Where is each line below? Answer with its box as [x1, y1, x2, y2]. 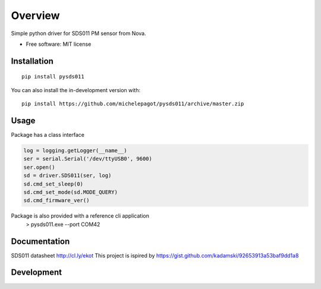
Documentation [11, 236, 70, 246]
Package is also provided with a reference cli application [11, 212, 150, 219]
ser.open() [23, 164, 55, 171]
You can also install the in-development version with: [11, 86, 141, 93]
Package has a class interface [11, 131, 85, 139]
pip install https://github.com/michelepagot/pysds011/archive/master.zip [21, 100, 244, 107]
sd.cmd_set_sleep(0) [23, 180, 83, 187]
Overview [11, 9, 60, 22]
